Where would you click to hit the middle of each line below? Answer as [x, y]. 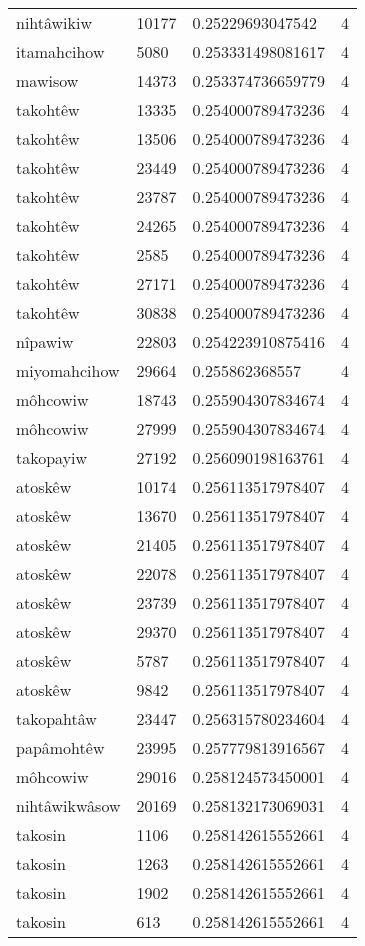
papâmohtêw [60, 747]
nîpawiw [45, 341]
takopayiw [52, 457]
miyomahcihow [68, 370]
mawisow [47, 80]
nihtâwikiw [54, 22]
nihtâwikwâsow [68, 805]
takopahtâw [56, 718]
